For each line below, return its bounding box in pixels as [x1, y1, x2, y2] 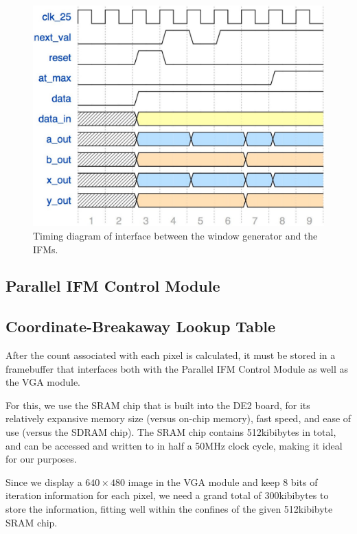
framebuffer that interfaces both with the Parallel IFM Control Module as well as [5, 361, 348, 375]
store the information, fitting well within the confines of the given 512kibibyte [5, 502, 333, 516]
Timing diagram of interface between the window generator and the [33, 228, 318, 242]
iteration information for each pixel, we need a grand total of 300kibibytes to [5, 488, 329, 502]
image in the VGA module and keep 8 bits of [128, 474, 318, 489]
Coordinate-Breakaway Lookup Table [5, 316, 276, 337]
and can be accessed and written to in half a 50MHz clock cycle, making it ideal [5, 438, 343, 452]
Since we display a [5, 474, 82, 489]
